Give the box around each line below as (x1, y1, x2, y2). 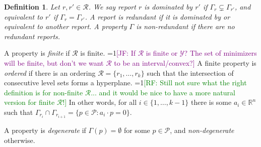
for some (123, 125, 150, 135)
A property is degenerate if (4, 125, 86, 135)
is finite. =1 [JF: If (80, 48, 136, 58)
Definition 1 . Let (4, 2, 60, 12)
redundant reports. (4, 31, 60, 41)
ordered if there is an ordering (4, 67, 96, 78)
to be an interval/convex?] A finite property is (114, 57, 256, 68)
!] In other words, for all (62, 97, 137, 107)
